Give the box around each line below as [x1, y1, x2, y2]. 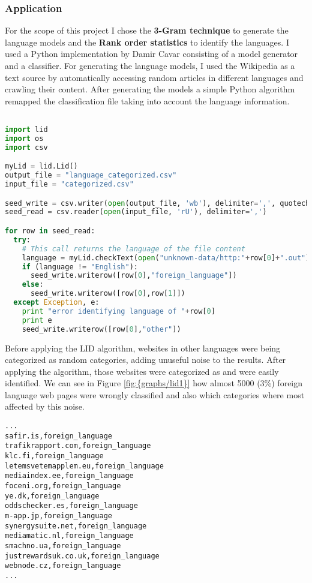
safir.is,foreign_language [5, 431, 112, 440]
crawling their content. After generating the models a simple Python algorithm [5, 83, 295, 95]
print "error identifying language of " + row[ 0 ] [22, 306, 215, 315]
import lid [5, 125, 48, 134]
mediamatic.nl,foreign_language [5, 531, 134, 540]
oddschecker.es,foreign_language [5, 501, 138, 510]
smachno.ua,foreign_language [5, 541, 121, 550]
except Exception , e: [13, 298, 100, 306]
